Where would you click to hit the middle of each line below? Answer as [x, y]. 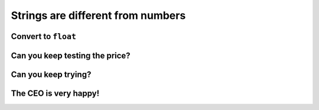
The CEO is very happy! [55, 94]
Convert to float [44, 36]
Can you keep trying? [51, 75]
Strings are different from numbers [98, 15]
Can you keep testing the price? [71, 55]
